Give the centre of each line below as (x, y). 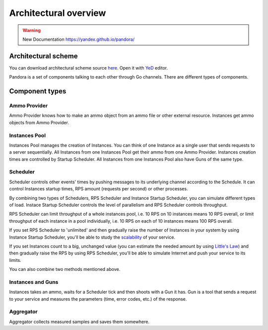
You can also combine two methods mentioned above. (65, 269)
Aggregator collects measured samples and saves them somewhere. (79, 322)
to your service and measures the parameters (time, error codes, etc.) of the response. (98, 299)
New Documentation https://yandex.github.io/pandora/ (79, 39)
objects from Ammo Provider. (39, 122)
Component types (38, 91)
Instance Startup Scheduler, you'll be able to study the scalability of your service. (92, 237)
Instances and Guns (34, 282)
